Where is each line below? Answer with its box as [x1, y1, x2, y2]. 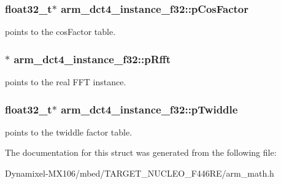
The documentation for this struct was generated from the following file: [5, 146, 277, 159]
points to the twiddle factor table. [5, 125, 133, 138]
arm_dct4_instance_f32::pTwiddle [61, 101, 238, 117]
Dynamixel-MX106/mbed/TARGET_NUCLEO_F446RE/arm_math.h [5, 167, 274, 180]
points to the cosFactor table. [5, 25, 116, 38]
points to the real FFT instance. [5, 75, 126, 88]
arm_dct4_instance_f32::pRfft [13, 51, 171, 66]
